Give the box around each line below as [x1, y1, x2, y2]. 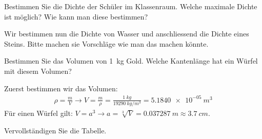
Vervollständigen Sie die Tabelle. [4, 125, 107, 135]
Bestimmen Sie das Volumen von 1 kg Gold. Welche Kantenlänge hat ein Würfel [4, 55, 258, 66]
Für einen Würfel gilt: [4, 108, 73, 118]
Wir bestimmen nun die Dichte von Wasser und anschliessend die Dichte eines [4, 28, 249, 39]
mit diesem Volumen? [4, 65, 72, 76]
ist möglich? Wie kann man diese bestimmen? [4, 11, 148, 22]
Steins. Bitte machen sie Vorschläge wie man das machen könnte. [4, 38, 209, 49]
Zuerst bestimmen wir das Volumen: [4, 83, 118, 93]
